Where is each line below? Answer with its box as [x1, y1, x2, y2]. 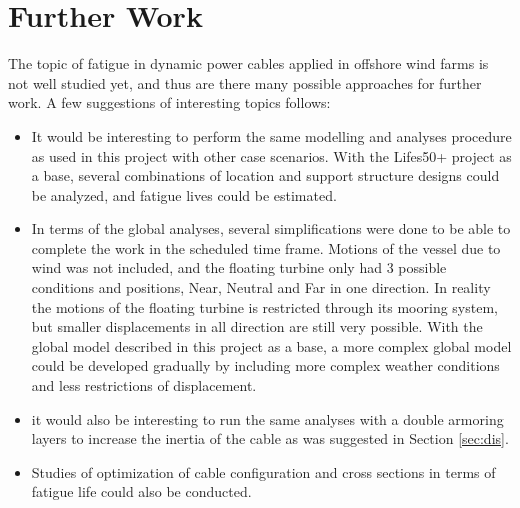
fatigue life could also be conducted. [31, 481, 252, 502]
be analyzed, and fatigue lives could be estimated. [31, 184, 337, 205]
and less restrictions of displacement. [31, 375, 257, 396]
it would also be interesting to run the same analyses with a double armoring [31, 408, 504, 429]
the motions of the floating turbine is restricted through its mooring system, [31, 296, 498, 317]
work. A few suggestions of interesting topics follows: [8, 92, 331, 113]
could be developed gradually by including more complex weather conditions [31, 355, 500, 376]
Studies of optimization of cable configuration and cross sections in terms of [31, 461, 496, 482]
